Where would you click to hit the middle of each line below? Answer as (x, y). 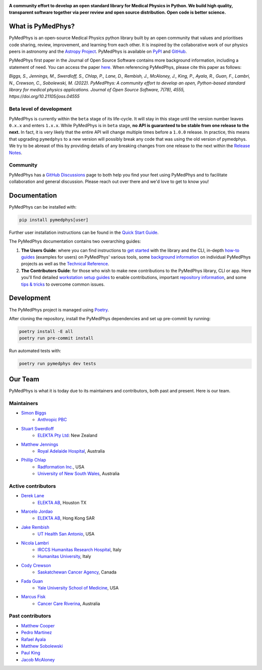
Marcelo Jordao (37, 511)
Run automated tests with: (35, 351)
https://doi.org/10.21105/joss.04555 (44, 97)
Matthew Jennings (40, 444)
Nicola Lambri (35, 543)
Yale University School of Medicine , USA (78, 588)
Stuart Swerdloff (38, 428)
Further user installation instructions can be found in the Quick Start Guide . (84, 232)
